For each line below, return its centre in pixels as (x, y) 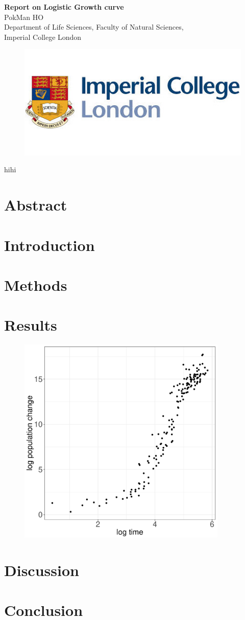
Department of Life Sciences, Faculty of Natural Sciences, (94, 27)
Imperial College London (43, 37)
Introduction (50, 245)
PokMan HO (24, 17)
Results (31, 325)
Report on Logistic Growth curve (64, 7)
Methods (36, 284)
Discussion (42, 570)
